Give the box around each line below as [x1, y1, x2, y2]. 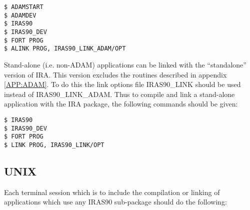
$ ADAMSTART [4, 3, 43, 10]
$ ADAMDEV [4, 11, 36, 19]
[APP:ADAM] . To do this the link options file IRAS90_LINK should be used [4, 79, 241, 89]
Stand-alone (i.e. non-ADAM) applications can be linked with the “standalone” [4, 59, 246, 69]
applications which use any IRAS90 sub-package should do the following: [4, 196, 227, 207]
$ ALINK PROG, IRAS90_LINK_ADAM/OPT [4, 45, 126, 52]
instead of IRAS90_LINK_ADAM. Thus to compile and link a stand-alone [4, 88, 235, 99]
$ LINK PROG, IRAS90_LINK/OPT [4, 141, 104, 148]
